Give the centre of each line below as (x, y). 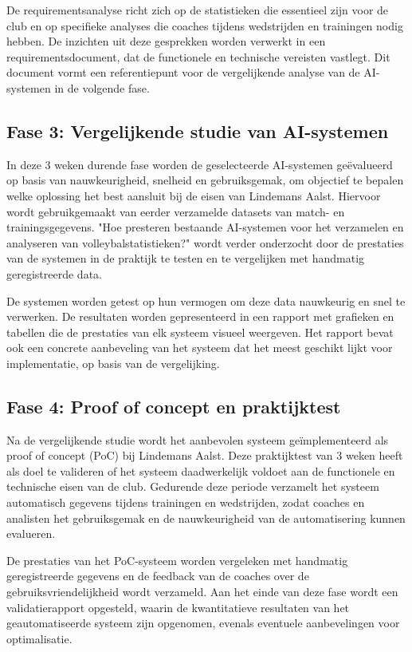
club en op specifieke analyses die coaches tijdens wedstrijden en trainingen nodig (205, 25)
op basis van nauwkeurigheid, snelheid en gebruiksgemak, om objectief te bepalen (205, 180)
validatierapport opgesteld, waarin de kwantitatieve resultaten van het (178, 607)
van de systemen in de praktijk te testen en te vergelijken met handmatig (186, 258)
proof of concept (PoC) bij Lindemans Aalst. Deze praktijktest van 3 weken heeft (205, 455)
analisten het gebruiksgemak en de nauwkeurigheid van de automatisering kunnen (206, 518)
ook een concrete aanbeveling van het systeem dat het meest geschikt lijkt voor (200, 348)
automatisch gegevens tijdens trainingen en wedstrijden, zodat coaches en (186, 502)
